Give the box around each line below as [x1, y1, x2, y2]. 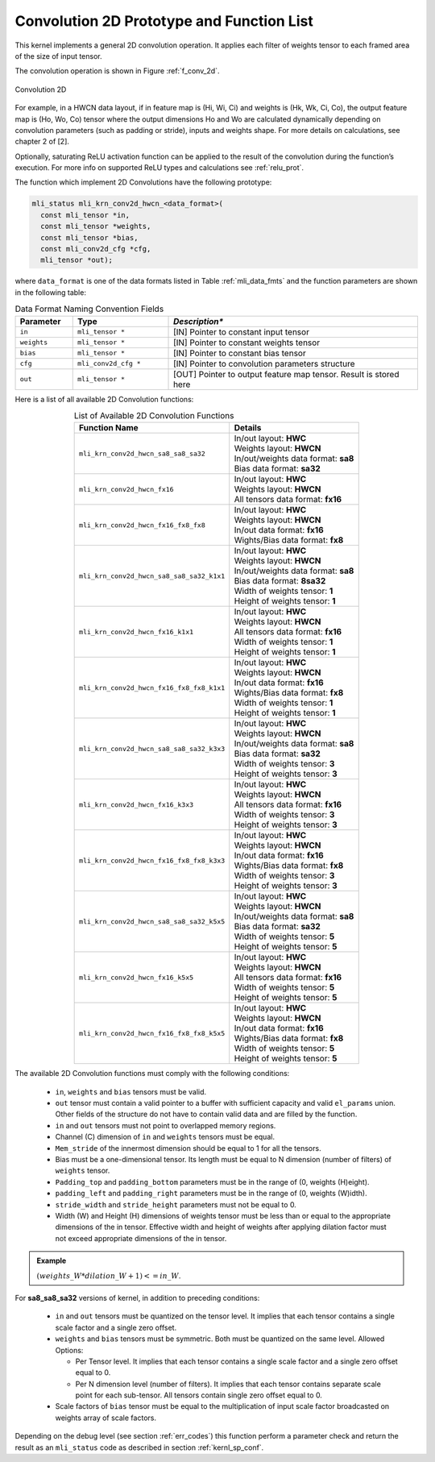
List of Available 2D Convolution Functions [73, 410, 234, 422]
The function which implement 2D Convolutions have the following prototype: [14, 177, 272, 187]
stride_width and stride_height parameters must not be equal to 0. [55, 1199, 297, 1209]
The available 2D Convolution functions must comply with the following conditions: [14, 1069, 290, 1078]
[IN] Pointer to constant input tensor [173, 326, 310, 338]
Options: [55, 1345, 84, 1355]
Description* [173, 315, 224, 326]
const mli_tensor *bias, [40, 233, 139, 242]
